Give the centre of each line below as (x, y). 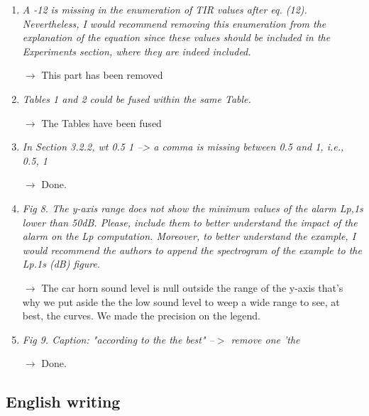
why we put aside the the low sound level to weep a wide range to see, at (181, 301)
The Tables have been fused (101, 122)
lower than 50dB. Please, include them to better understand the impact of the (190, 222)
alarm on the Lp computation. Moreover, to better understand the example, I (189, 236)
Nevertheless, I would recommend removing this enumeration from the (174, 23)
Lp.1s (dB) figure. (61, 264)
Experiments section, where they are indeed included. (137, 51)
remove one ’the (265, 339)
